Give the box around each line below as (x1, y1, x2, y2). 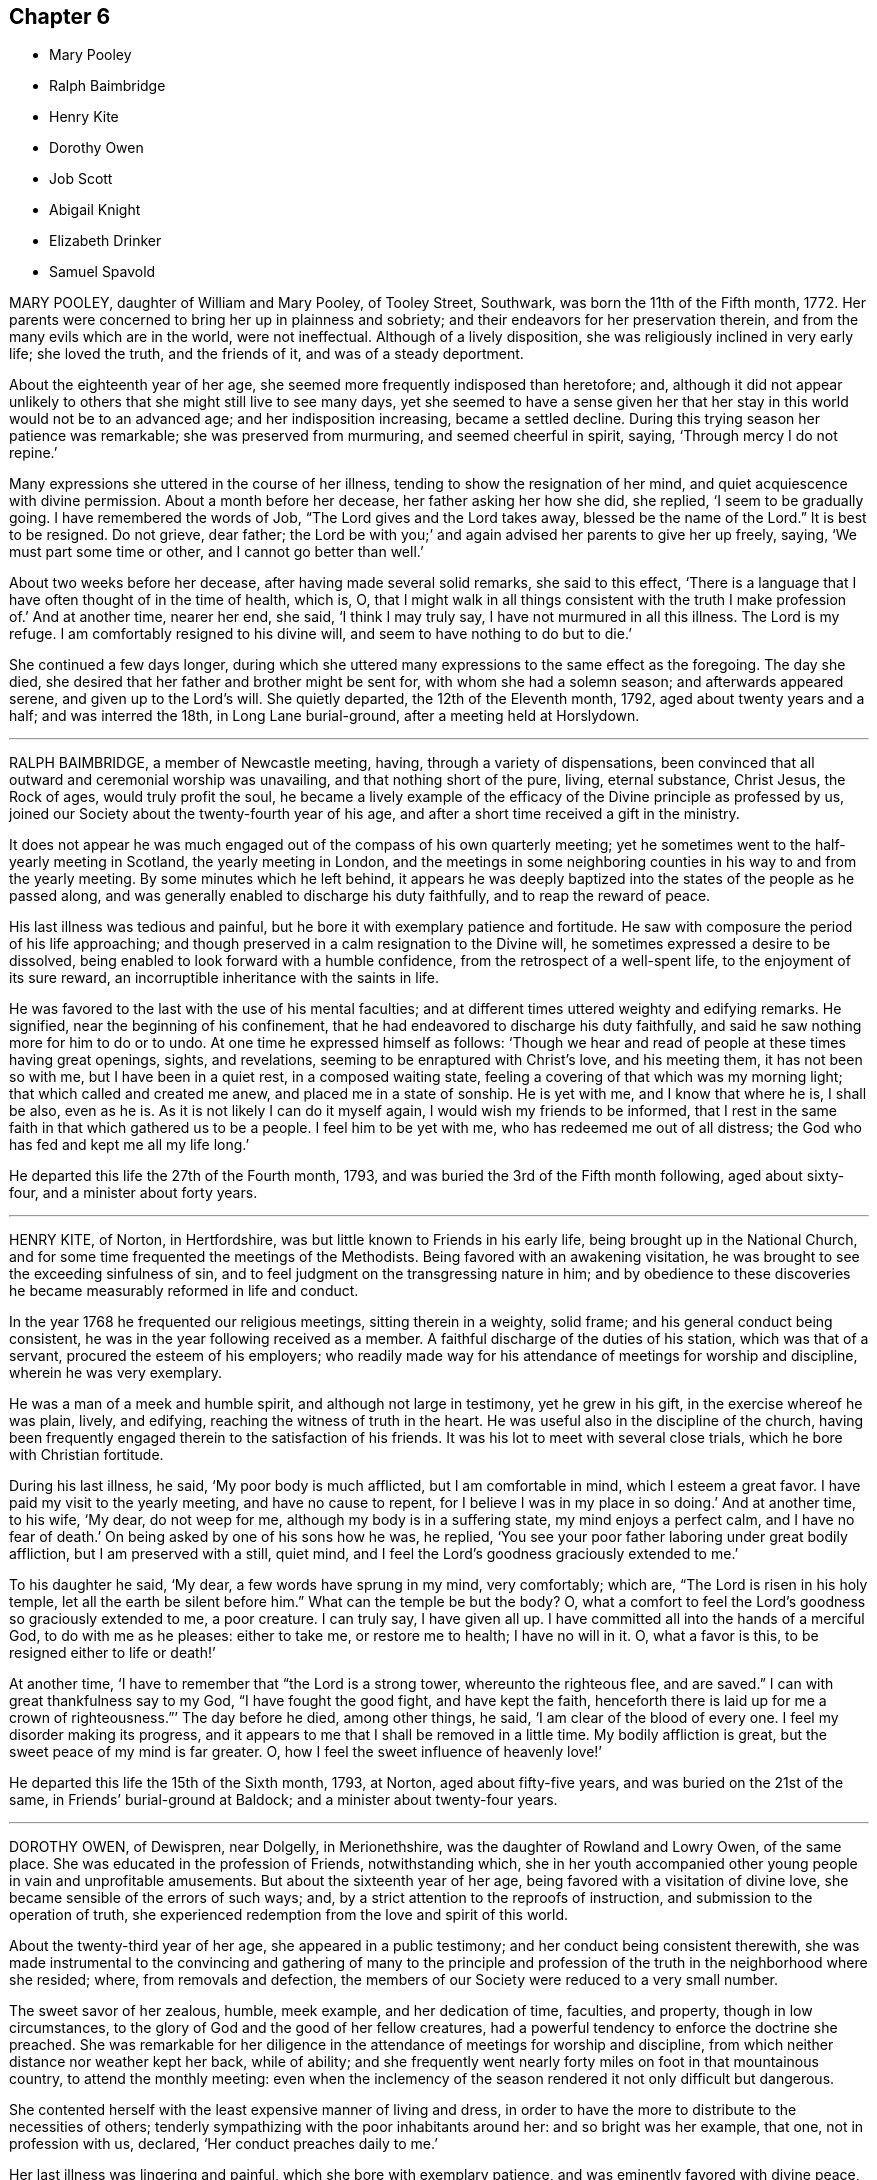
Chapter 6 (9, 4, 111, 29)
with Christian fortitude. (9, 1446, 164, 1464)
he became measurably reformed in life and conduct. (9, 1282, 359, 1300)
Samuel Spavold (49, 263, 156, 281)
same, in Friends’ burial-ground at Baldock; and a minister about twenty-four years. (9, 1791, 558, 1809)
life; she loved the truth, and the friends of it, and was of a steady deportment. (9, 345, 524, 363)
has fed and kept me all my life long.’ (9, 1136, 250, 1154)
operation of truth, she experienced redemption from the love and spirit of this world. (9, 1906, 569, 1924)
